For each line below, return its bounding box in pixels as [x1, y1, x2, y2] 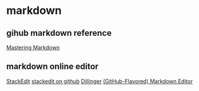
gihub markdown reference [6, 28, 112, 38]
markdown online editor [6, 61, 99, 72]
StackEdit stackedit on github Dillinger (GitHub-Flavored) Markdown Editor [6, 77, 193, 85]
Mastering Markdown [6, 44, 60, 51]
